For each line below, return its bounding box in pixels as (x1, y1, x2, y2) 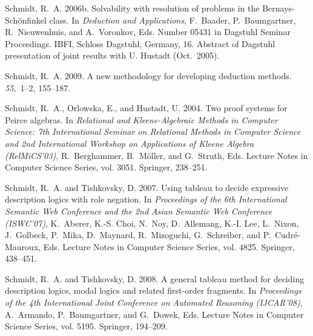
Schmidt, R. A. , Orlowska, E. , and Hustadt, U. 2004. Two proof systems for (5, 102, 288, 114)
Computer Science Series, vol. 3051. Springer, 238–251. (5, 161, 208, 173)
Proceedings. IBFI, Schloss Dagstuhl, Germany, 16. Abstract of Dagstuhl (5, 37, 275, 50)
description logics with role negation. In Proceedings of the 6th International (5, 193, 287, 205)
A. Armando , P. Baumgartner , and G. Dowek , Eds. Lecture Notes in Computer (5, 308, 304, 320)
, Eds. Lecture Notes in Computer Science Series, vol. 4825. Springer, (38, 240, 295, 253)
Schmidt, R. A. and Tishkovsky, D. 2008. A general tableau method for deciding (5, 272, 305, 285)
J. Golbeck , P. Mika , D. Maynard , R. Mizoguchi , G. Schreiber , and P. (5, 228, 271, 241)
